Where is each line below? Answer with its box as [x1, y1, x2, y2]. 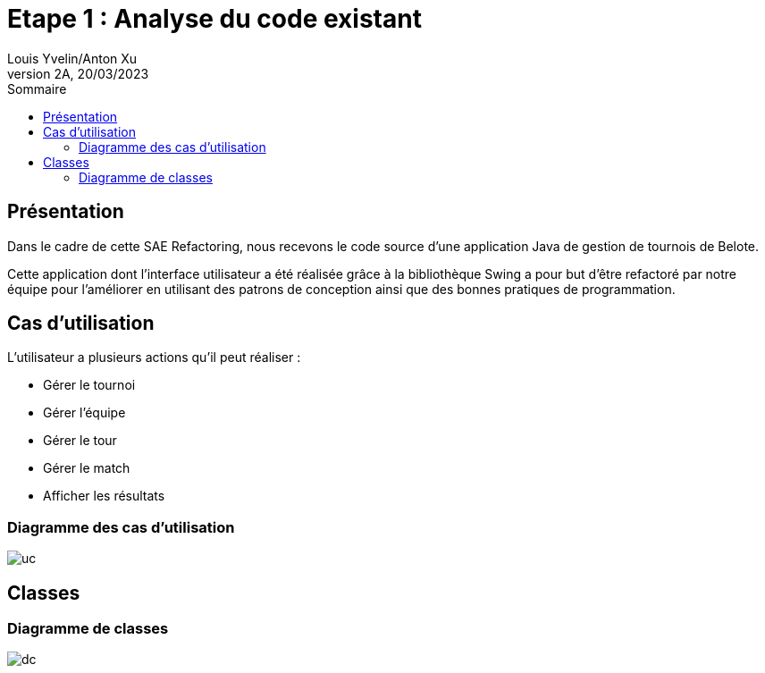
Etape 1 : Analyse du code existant [7, 4, 422, 34]
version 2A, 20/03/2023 [7, 65, 149, 81]
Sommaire [7, 80, 67, 97]
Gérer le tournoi [43, 377, 136, 393]
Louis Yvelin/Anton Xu [7, 50, 138, 66]
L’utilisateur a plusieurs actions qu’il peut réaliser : [7, 349, 301, 366]
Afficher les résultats [43, 488, 165, 504]
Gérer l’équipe [43, 405, 126, 421]
